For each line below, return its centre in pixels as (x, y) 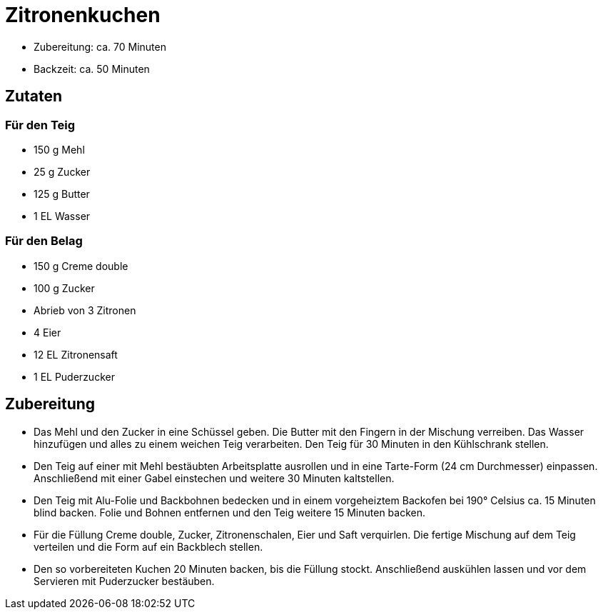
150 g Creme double (81, 266)
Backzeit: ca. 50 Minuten (92, 69)
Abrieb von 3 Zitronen (85, 310)
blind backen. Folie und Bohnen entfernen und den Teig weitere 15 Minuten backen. (230, 512)
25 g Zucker (62, 171)
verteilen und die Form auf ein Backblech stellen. (148, 546)
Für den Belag (44, 241)
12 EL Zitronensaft (76, 354)
